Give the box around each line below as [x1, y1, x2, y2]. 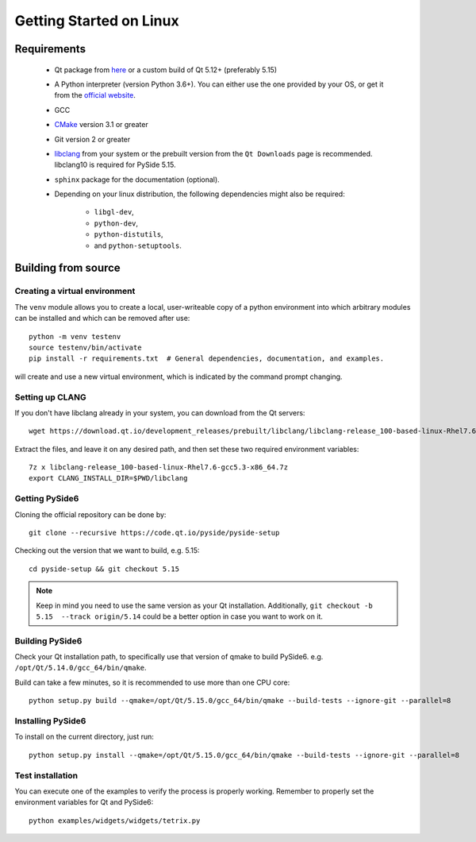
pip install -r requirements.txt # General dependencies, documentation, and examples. [29, 354, 385, 363]
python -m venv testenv [29, 332, 121, 341]
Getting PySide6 [14, 493, 79, 504]
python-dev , [94, 218, 139, 228]
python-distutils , [94, 230, 163, 239]
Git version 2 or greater [54, 134, 131, 144]
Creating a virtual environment [14, 286, 136, 297]
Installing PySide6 [14, 716, 86, 727]
